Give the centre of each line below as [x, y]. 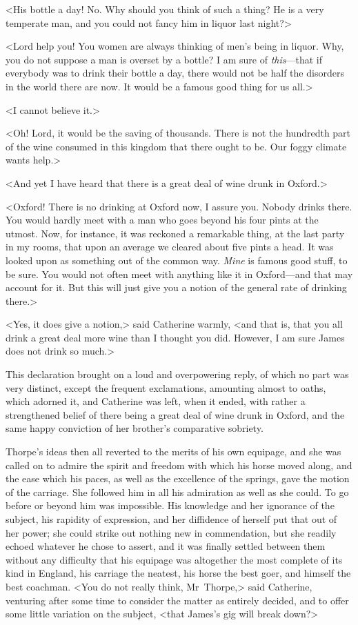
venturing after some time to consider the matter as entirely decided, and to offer [177, 600]
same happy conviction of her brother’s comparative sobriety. [135, 428]
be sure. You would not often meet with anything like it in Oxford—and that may [179, 274]
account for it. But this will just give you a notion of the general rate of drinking [176, 287]
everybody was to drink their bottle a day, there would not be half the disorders [175, 73]
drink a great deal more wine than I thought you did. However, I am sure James [175, 337]
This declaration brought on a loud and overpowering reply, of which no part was [177, 374]
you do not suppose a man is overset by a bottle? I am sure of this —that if [164, 59]
